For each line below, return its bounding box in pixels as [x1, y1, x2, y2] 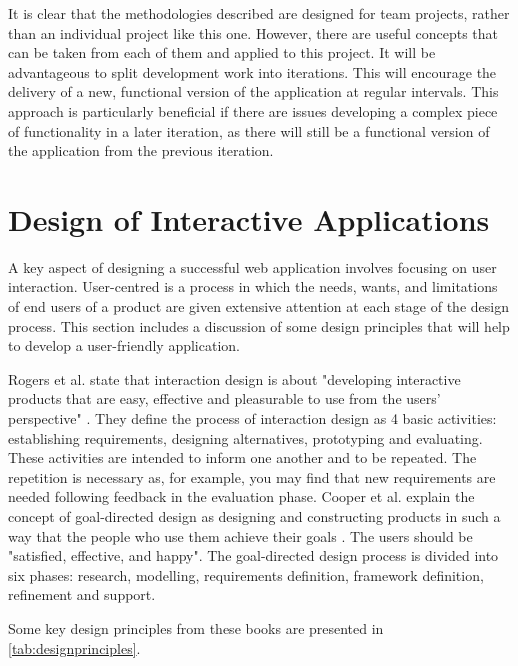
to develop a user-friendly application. [8, 335, 240, 356]
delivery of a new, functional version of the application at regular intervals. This [8, 81, 499, 102]
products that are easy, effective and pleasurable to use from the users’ [8, 388, 441, 409]
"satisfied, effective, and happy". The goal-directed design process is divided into [8, 545, 499, 566]
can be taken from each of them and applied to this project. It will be [8, 42, 436, 63]
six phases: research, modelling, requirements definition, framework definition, [8, 564, 484, 585]
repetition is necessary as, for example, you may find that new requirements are [8, 466, 496, 487]
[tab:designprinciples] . [8, 637, 141, 658]
